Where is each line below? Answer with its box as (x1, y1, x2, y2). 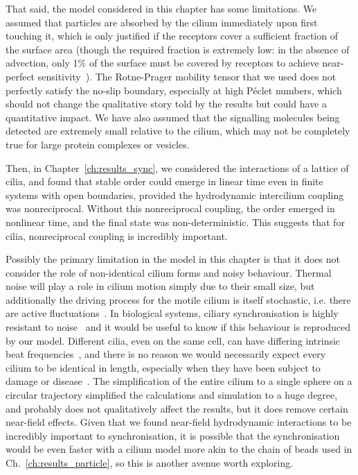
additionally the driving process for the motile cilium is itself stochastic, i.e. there (6, 292, 351, 306)
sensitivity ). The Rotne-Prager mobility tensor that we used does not (37, 69, 337, 83)
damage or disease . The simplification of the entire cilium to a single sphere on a (6, 374, 352, 388)
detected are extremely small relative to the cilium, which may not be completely (6, 123, 350, 138)
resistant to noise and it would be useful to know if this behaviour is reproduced (6, 320, 351, 334)
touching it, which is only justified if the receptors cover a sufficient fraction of (6, 28, 338, 43)
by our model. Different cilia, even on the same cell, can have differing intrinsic (6, 333, 341, 347)
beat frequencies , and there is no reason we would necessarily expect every (6, 347, 326, 361)
